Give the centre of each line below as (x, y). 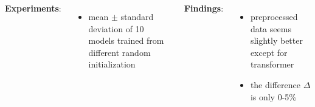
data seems (271, 28)
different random (119, 52)
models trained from (126, 40)
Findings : (204, 8)
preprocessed (274, 16)
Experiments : (33, 8)
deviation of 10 (116, 28)
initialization (112, 64)
